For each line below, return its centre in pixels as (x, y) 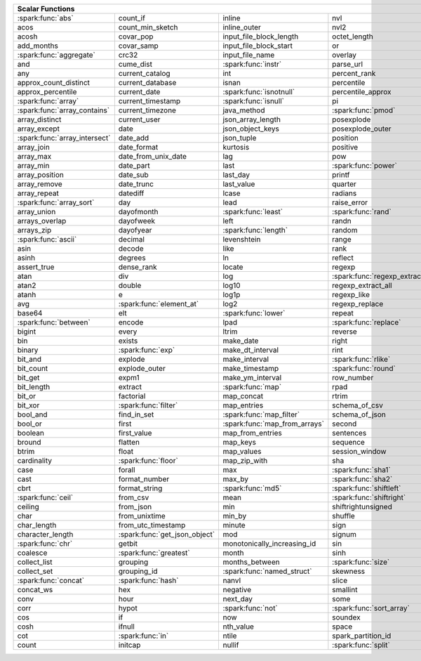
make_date (241, 341)
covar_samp (139, 46)
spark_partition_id (362, 636)
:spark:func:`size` (361, 562)
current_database (147, 83)
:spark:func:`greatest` (154, 553)
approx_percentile (47, 92)
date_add (134, 138)
